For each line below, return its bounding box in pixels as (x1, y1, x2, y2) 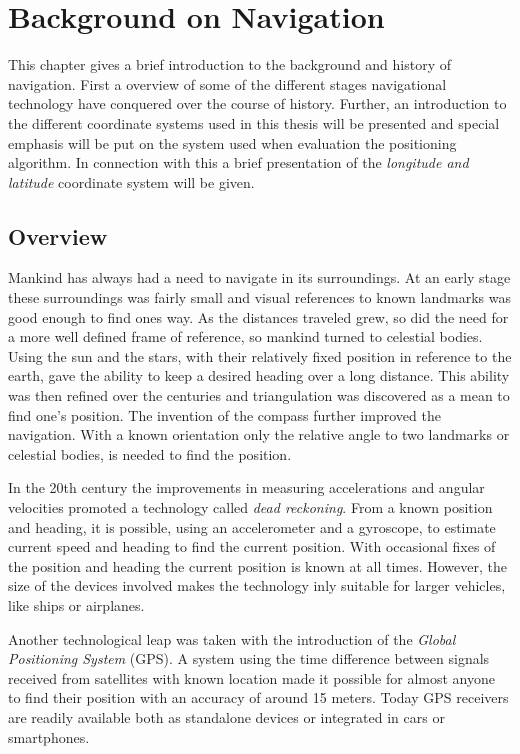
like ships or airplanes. (8, 594, 145, 615)
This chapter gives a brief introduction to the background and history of (8, 54, 452, 75)
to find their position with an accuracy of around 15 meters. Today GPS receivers (8, 687, 509, 708)
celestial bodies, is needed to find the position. (8, 443, 292, 464)
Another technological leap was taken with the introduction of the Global (8, 628, 456, 649)
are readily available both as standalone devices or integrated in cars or (8, 706, 445, 727)
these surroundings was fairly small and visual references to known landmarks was (8, 287, 511, 308)
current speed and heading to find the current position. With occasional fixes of (8, 536, 496, 557)
